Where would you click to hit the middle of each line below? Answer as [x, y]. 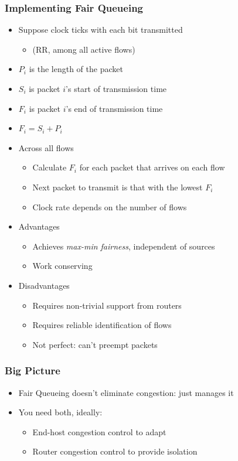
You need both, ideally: [60, 412]
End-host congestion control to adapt [99, 431]
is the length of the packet [76, 69]
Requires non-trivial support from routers [107, 305]
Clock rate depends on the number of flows [110, 206]
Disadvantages [44, 285]
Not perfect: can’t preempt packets [95, 344]
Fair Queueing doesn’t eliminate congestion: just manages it [126, 392]
